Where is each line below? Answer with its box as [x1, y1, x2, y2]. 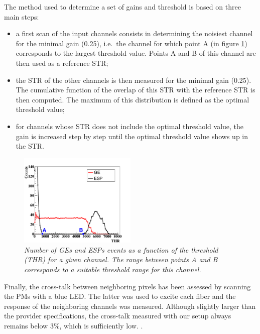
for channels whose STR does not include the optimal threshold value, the [16, 121, 244, 131]
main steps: [4, 11, 39, 22]
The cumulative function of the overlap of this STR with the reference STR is [16, 84, 255, 95]
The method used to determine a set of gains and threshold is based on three [4, 2, 241, 12]
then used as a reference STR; [16, 57, 108, 68]
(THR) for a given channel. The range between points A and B [24, 254, 218, 265]
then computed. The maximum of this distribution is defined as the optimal [16, 94, 249, 104]
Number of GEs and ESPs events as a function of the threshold [24, 244, 218, 255]
